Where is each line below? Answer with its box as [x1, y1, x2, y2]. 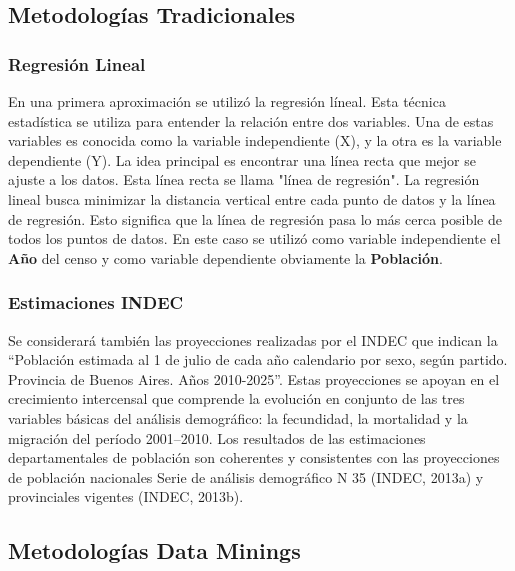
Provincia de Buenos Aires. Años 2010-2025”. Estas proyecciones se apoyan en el [8, 368, 500, 389]
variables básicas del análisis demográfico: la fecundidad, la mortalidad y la [8, 407, 468, 428]
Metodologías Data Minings [8, 535, 301, 566]
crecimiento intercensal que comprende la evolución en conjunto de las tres [8, 388, 465, 409]
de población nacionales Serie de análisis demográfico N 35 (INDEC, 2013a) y [8, 466, 484, 487]
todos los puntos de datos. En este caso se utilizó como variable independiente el [8, 228, 501, 249]
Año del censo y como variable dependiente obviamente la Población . [8, 247, 443, 268]
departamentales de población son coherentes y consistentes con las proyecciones [8, 447, 500, 468]
